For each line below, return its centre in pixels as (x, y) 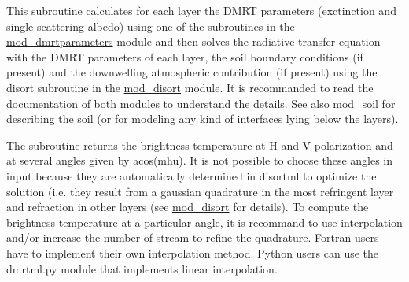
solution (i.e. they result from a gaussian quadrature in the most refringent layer (200, 191)
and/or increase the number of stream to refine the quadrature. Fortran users (193, 237)
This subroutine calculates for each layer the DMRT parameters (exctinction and (201, 10)
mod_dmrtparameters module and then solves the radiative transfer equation (193, 41)
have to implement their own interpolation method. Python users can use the (193, 252)
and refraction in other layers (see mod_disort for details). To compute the (188, 207)
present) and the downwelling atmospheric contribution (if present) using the (192, 72)
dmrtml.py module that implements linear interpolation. (142, 268)
